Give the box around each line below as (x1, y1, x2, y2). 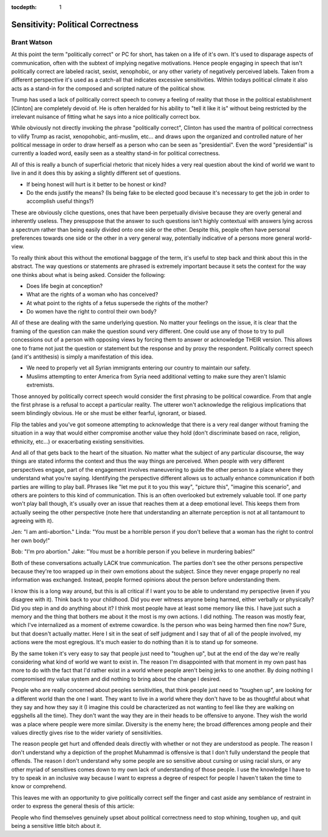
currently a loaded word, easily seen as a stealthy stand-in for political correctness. (11, 150, 220, 157)
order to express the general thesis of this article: (11, 802, 135, 810)
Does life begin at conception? (26, 282, 103, 289)
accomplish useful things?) (26, 198, 94, 205)
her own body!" (11, 536, 50, 544)
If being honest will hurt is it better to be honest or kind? (26, 180, 166, 188)
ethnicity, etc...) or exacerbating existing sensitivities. (11, 438, 145, 445)
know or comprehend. (11, 783, 67, 790)
